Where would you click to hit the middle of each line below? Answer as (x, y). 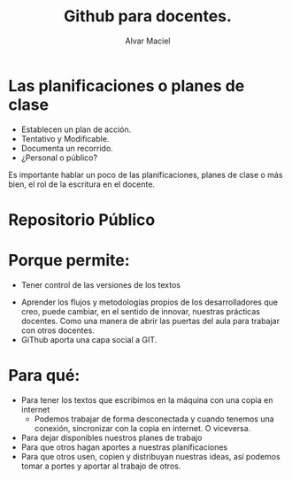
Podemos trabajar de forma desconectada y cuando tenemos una (154, 419)
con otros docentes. (58, 330)
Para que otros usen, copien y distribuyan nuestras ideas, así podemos (150, 456)
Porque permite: (69, 261)
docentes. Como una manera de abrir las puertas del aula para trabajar (150, 321)
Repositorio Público (82, 220)
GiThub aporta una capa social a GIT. (89, 339)
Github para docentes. (148, 16)
